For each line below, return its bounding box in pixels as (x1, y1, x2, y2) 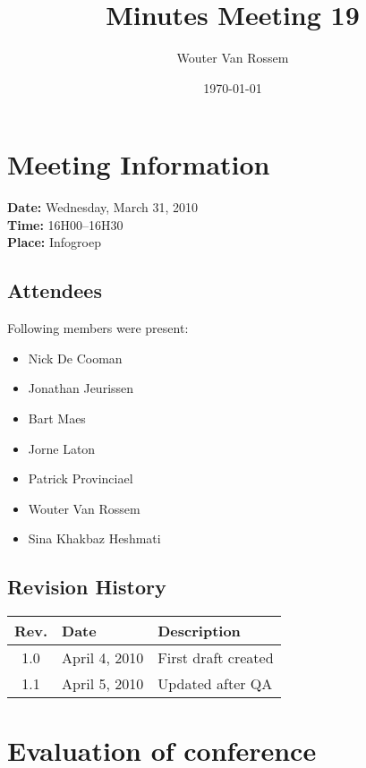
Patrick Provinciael (28, 469, 133, 488)
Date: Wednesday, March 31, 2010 (7, 198, 199, 217)
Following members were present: (7, 319, 189, 337)
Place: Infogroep (7, 233, 101, 252)
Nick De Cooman (28, 348, 123, 367)
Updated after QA (157, 673, 273, 695)
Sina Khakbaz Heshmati (28, 529, 161, 548)
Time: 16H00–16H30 (7, 215, 123, 234)
